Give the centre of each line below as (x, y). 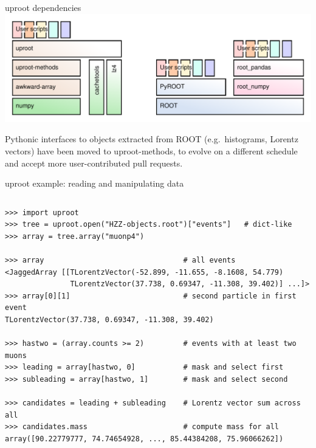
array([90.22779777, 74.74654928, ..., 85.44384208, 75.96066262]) (144, 439)
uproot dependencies (43, 7)
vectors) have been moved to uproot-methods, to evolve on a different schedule (151, 150)
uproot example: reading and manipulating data (94, 183)
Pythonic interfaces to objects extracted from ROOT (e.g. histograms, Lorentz (152, 139)
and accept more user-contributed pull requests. (94, 163)
